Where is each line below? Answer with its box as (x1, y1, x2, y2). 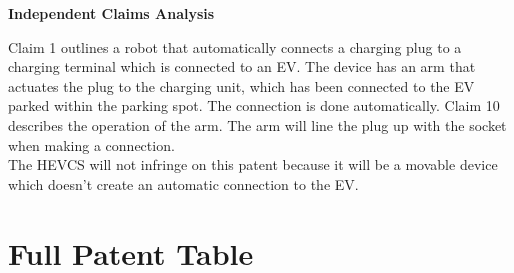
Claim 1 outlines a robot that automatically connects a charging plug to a (8, 36, 462, 57)
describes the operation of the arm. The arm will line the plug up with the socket (8, 114, 507, 135)
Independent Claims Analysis (8, 3, 215, 23)
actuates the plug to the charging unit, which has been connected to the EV (8, 75, 475, 96)
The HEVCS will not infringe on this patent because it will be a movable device (8, 154, 498, 175)
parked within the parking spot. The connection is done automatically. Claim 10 (8, 95, 500, 116)
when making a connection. (8, 134, 175, 155)
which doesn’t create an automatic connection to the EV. (8, 173, 359, 194)
